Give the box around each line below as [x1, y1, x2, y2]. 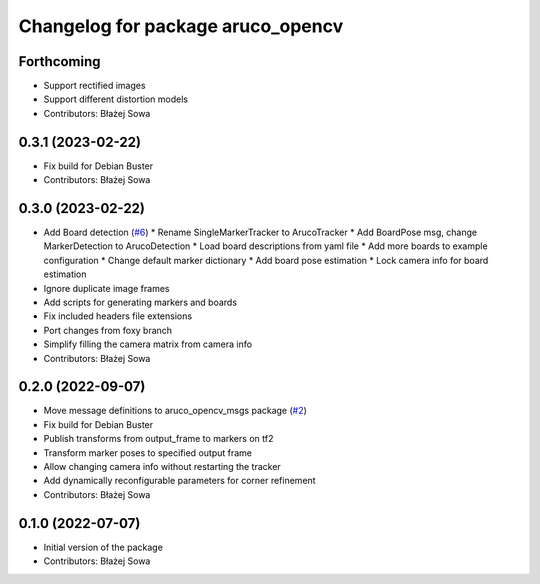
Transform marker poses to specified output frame [43, 446, 252, 459]
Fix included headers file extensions [43, 310, 193, 322]
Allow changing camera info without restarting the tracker [43, 461, 282, 473]
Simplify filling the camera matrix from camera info [43, 338, 253, 350]
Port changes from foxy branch [43, 324, 173, 336]
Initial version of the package [43, 541, 164, 553]
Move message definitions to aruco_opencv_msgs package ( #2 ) [43, 405, 307, 417]
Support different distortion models [43, 93, 189, 105]
